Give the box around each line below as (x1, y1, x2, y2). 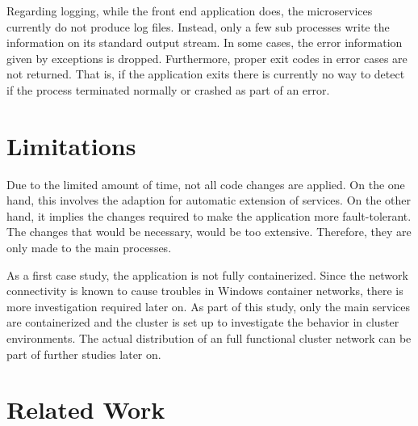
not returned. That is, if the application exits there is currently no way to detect (6, 65, 405, 82)
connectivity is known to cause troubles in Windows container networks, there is (6, 282, 403, 299)
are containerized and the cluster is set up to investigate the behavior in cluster (6, 314, 399, 331)
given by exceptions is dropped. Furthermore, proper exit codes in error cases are (6, 49, 408, 66)
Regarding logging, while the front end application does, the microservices (6, 2, 373, 19)
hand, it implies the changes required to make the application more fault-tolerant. (6, 207, 412, 224)
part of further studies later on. (6, 345, 161, 362)
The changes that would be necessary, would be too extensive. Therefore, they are (6, 223, 412, 240)
